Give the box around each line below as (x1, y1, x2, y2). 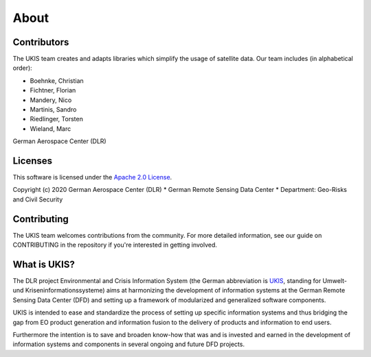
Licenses (12, 155, 53, 167)
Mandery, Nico (30, 96, 72, 104)
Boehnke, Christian (30, 76, 84, 85)
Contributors (12, 36, 69, 48)
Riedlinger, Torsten (30, 115, 84, 123)
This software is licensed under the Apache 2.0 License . (12, 173, 172, 182)
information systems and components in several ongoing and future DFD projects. (12, 340, 245, 349)
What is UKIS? (12, 258, 76, 270)
